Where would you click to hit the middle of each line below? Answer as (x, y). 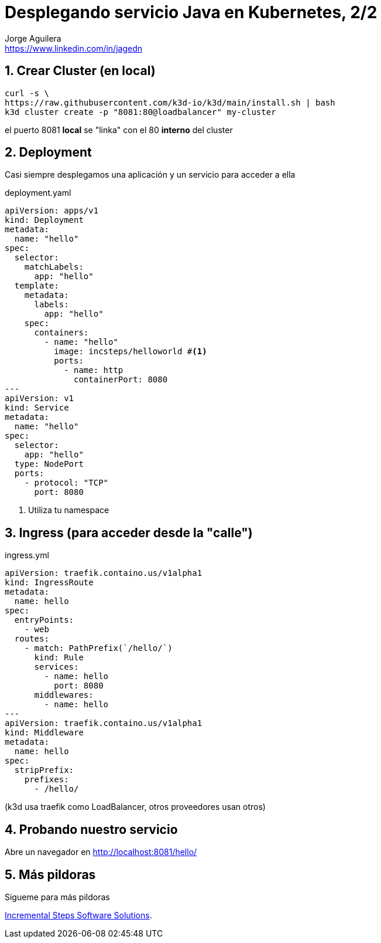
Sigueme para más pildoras (57, 897)
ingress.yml (27, 555)
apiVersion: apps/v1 (52, 211)
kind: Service (37, 408)
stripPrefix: (44, 770)
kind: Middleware (44, 733)
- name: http (94, 370)
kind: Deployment (44, 220)
